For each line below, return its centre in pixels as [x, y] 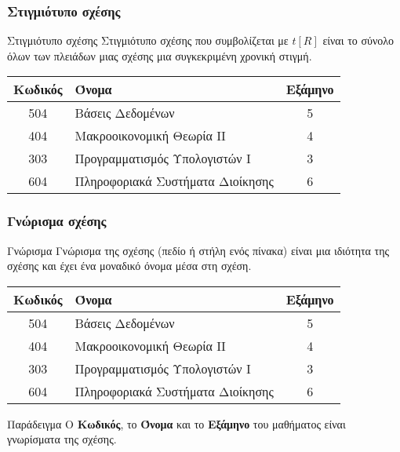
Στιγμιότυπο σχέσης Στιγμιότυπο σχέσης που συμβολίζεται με [148, 40]
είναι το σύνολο [358, 40]
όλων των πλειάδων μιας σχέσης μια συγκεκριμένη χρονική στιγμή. [160, 55]
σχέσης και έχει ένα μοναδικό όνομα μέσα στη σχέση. [129, 266]
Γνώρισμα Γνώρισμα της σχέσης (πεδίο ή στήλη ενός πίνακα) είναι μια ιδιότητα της [198, 250]
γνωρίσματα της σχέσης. [62, 439]
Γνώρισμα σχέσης [57, 221]
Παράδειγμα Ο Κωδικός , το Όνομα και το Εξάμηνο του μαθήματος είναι [176, 423]
